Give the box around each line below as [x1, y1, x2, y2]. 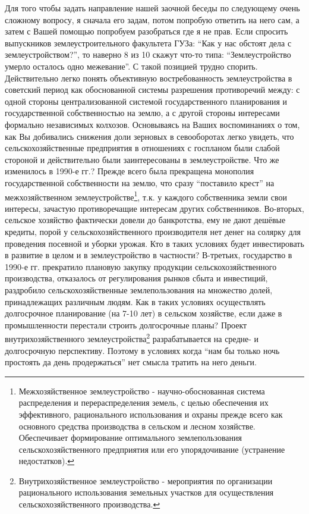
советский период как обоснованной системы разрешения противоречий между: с [5, 83, 300, 96]
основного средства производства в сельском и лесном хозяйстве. [18, 419, 256, 432]
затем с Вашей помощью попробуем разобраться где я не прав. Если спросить [5, 25, 288, 37]
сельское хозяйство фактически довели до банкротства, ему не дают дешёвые [5, 214, 286, 226]
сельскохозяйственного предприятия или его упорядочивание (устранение [18, 443, 285, 455]
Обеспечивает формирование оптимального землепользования [18, 431, 242, 444]
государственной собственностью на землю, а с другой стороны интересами [5, 106, 280, 119]
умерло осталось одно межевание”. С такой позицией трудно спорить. [5, 59, 258, 72]
